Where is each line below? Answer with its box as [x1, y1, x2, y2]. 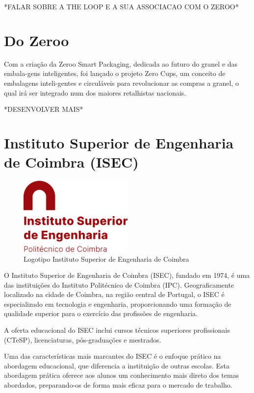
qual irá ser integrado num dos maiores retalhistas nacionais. [4, 87, 186, 98]
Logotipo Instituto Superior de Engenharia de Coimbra [24, 253, 189, 264]
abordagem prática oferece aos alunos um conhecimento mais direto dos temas [4, 370, 239, 380]
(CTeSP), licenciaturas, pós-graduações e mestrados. [4, 334, 161, 344]
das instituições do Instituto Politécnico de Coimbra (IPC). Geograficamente [4, 279, 234, 290]
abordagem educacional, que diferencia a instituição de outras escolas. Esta [4, 360, 229, 370]
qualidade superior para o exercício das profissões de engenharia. [4, 308, 198, 319]
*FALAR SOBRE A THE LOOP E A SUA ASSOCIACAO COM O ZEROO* [4, 1, 239, 11]
